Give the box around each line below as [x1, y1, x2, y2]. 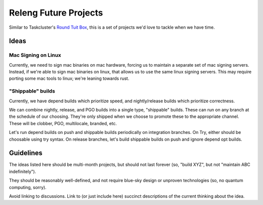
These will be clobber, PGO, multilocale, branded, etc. [9, 120, 117, 126]
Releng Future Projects [9, 7, 103, 18]
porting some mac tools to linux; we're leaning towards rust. [9, 75, 130, 81]
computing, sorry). [9, 184, 47, 190]
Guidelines [9, 149, 42, 157]
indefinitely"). [9, 168, 37, 174]
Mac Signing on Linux [9, 52, 61, 58]
